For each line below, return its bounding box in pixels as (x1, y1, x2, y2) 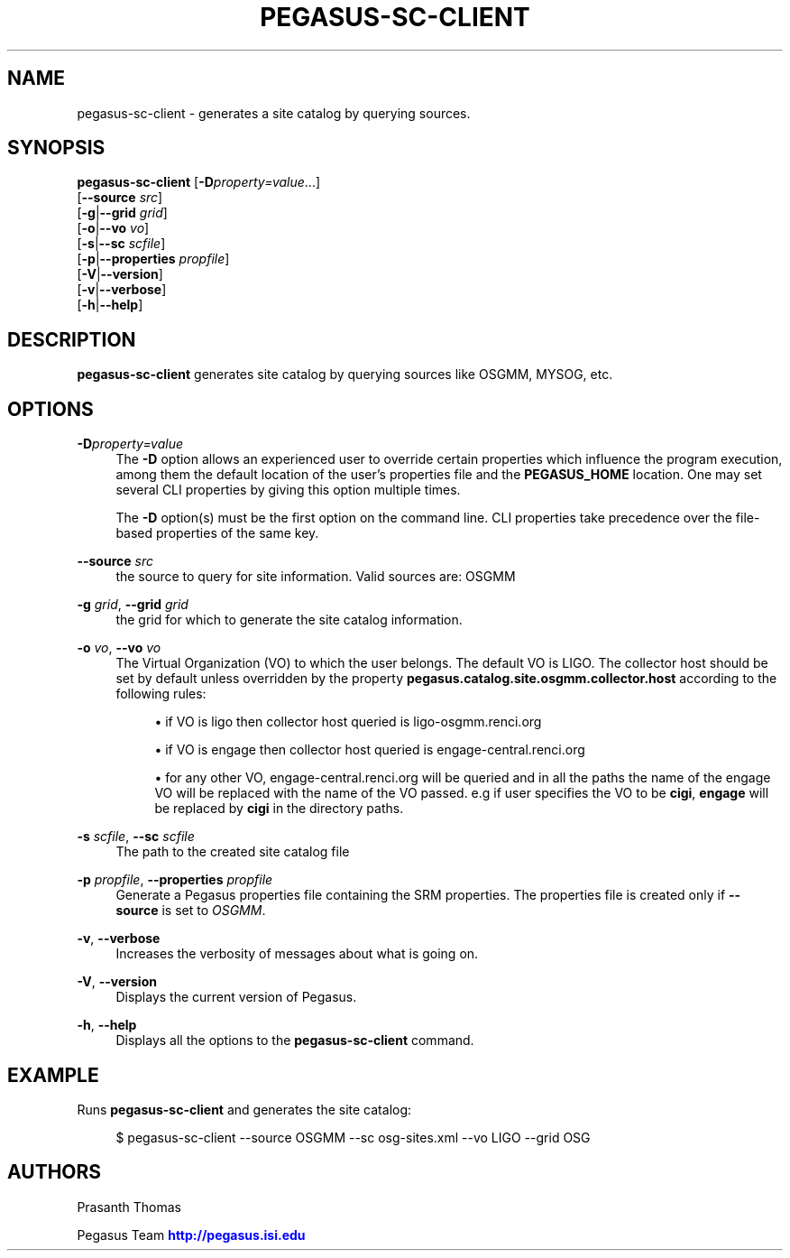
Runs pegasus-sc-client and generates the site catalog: (77, 1101, 412, 1117)
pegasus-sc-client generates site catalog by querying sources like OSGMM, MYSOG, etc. (77, 366, 613, 383)
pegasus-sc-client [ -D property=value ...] (77, 174, 321, 190)
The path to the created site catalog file (115, 844, 350, 860)
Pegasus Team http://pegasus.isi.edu (77, 1226, 306, 1243)
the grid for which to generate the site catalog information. (115, 612, 463, 628)
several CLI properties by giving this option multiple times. (115, 482, 461, 498)
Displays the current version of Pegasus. (115, 989, 357, 1005)
